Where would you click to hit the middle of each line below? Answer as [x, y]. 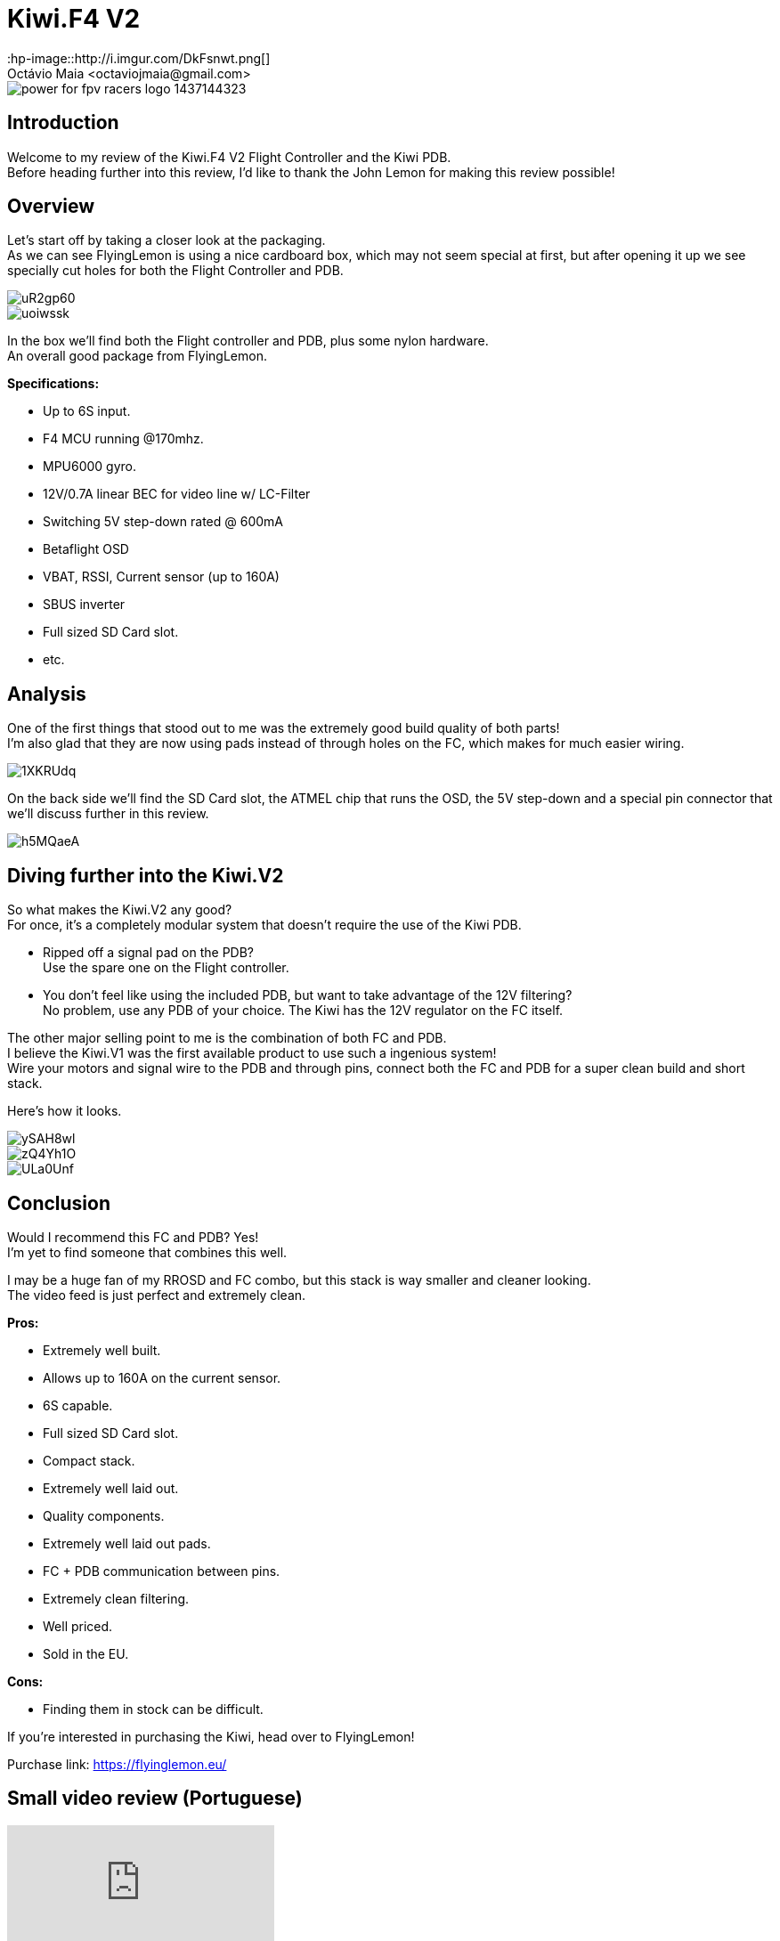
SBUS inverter [84, 605]
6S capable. [78, 1405]
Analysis [47, 694]
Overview [51, 207]
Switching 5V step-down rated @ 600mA [163, 522]
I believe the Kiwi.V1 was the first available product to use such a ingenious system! [252, 1053]
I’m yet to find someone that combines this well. [147, 1252]
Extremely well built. [102, 1350]
